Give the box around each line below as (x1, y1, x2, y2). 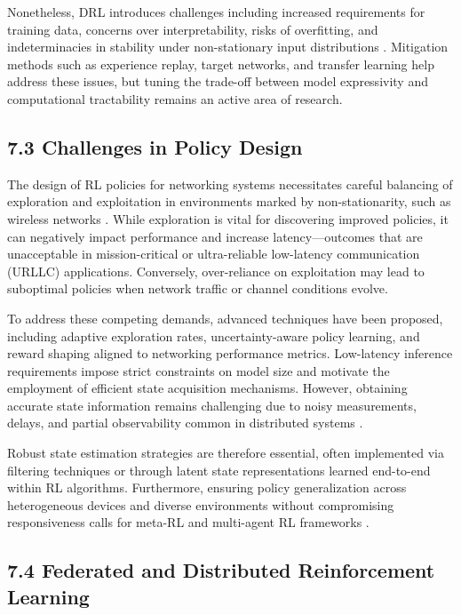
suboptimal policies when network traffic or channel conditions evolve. (7, 279, 388, 298)
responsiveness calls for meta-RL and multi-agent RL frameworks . (7, 513, 370, 531)
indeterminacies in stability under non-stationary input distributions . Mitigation (7, 37, 449, 56)
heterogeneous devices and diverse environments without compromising (7, 495, 394, 514)
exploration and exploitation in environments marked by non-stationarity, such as (7, 192, 451, 211)
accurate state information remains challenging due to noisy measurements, (7, 395, 417, 414)
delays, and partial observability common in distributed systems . (7, 413, 363, 432)
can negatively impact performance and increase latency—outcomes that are (7, 227, 423, 245)
